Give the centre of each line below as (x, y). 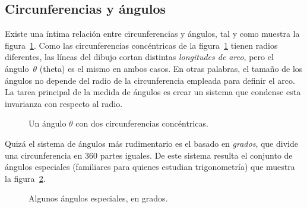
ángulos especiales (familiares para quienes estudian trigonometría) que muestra (150, 167)
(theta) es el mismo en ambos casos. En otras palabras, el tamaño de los (171, 68)
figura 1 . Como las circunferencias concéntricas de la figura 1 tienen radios (141, 45)
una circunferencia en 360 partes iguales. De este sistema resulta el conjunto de (149, 155)
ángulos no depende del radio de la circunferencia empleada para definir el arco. (150, 80)
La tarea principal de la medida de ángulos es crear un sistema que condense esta (153, 92)
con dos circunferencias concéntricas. (142, 123)
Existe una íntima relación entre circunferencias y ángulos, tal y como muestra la (152, 34)
